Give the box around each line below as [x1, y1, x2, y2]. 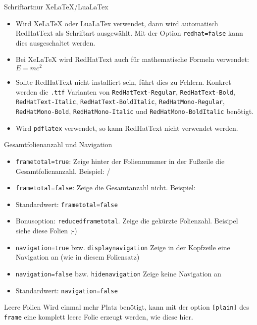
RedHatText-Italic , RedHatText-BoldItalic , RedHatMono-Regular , [15, 96, 225, 107]
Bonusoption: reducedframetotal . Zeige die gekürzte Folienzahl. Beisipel [15, 216, 238, 226]
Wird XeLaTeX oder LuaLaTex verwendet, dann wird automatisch [15, 18, 218, 28]
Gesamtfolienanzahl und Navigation [4, 139, 112, 150]
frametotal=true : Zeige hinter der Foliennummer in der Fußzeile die [15, 156, 225, 166]
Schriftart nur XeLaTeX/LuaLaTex [4, 1, 108, 11]
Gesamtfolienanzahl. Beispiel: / [15, 165, 110, 176]
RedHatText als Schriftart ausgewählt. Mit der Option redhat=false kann [15, 28, 243, 38]
